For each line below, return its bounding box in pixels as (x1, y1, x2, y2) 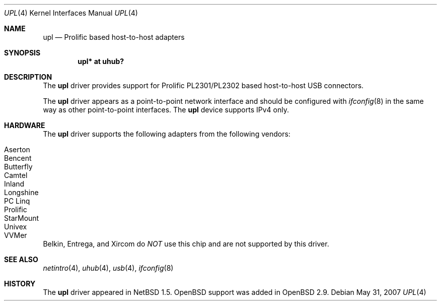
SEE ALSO (4, 255, 38, 264)
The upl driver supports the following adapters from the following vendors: (43, 130, 290, 138)
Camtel (4, 171, 28, 179)
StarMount (4, 214, 39, 222)
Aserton (4, 145, 30, 154)
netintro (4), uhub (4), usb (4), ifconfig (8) (43, 264, 174, 272)
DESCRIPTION (4, 73, 52, 81)
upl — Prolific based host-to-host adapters (43, 33, 185, 41)
